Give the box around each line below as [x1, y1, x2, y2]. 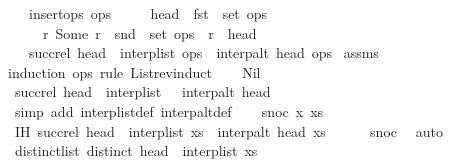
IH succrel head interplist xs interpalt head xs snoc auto [14, 120, 443, 141]
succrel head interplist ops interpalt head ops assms [28, 42, 379, 63]
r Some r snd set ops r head [42, 22, 257, 43]
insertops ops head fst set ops [28, 3, 268, 23]
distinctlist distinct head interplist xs [14, 140, 258, 161]
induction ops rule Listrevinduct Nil [8, 61, 261, 82]
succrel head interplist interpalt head [14, 81, 271, 102]
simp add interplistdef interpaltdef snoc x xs [14, 100, 324, 121]
